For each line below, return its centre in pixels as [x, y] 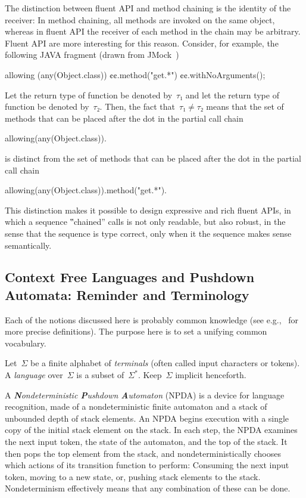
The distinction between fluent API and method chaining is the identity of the [148, 8]
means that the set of [245, 106]
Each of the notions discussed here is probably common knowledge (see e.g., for [152, 319]
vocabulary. [26, 343]
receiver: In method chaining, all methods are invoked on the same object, [140, 19]
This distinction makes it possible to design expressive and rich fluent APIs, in [148, 210]
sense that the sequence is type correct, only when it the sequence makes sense [148, 233]
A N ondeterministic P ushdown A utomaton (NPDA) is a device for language [145, 395]
